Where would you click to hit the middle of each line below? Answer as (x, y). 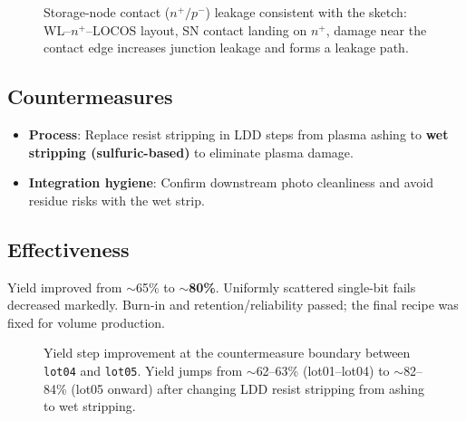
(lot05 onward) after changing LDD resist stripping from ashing (248, 388)
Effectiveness (68, 249)
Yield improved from (65, 287)
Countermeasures (90, 96)
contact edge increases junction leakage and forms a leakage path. (226, 48)
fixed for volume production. (86, 322)
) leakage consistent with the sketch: (306, 12)
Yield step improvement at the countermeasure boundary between (227, 353)
